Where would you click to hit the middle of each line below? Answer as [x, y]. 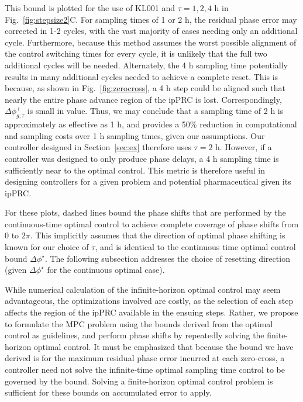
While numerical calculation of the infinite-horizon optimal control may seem [143, 289]
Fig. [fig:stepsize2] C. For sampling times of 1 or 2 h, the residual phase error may [151, 19]
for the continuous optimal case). [106, 270]
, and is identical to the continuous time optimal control [195, 247]
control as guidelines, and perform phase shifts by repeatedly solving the [135, 335]
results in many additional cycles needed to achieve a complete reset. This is [142, 76]
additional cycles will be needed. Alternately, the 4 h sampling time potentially [146, 65]
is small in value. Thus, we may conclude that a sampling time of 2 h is [155, 111]
